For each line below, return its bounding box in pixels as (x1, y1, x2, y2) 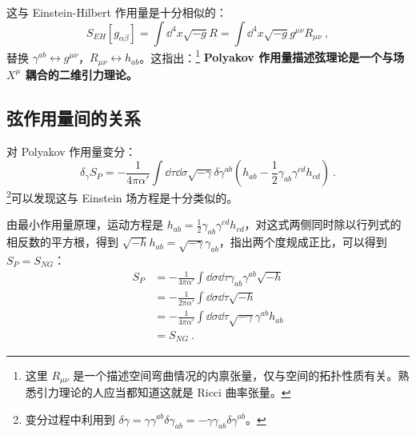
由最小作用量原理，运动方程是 (6, 216, 163, 233)
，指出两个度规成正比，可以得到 (218, 233, 387, 250)
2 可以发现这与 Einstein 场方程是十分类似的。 (6, 187, 238, 206)
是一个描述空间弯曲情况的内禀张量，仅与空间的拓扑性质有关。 (73, 366, 398, 383)
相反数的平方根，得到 (6, 233, 118, 250)
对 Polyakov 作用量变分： (6, 142, 137, 159)
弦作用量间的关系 (6, 105, 141, 130)
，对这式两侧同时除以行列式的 (244, 216, 402, 233)
